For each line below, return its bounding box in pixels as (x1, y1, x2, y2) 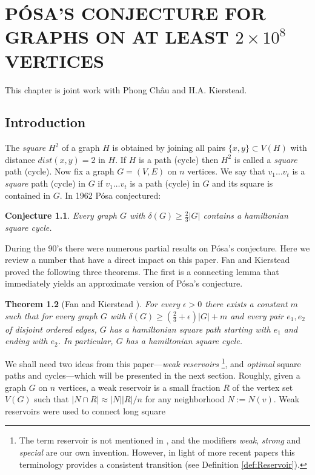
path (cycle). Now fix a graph (5, 165, 114, 178)
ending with (5, 334, 48, 347)
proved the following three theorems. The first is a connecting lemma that (5, 265, 279, 277)
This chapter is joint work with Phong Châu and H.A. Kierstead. (5, 83, 247, 96)
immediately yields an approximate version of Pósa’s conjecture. (5, 277, 243, 290)
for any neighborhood (145, 393, 225, 405)
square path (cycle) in (5, 177, 85, 190)
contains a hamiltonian (203, 209, 288, 222)
